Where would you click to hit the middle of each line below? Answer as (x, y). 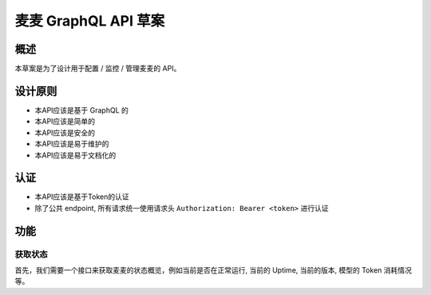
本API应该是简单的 (65, 122)
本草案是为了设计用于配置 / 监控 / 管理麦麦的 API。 (98, 69)
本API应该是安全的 (65, 133)
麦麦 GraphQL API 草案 (90, 21)
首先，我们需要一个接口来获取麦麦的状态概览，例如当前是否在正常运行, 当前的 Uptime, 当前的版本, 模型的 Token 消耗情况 (214, 270)
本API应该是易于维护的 (72, 144)
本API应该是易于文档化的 (75, 155)
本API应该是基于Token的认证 (82, 197)
